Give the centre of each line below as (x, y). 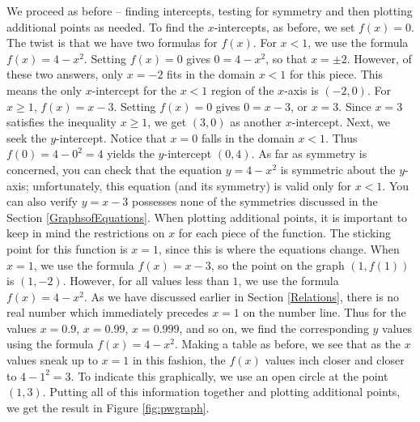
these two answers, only (65, 74)
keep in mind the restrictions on (86, 233)
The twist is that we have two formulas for (112, 43)
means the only (45, 90)
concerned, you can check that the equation (115, 169)
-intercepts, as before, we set (284, 26)
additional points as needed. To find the (106, 26)
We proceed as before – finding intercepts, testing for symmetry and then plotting (210, 11)
